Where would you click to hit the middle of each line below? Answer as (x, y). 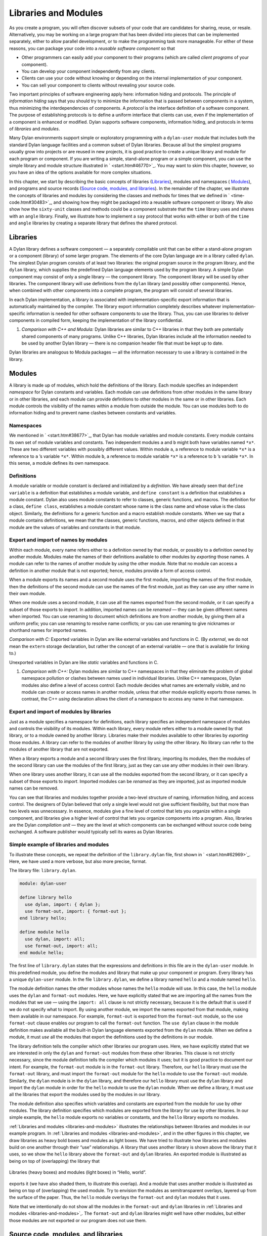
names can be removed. (34, 788)
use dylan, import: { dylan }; (63, 904)
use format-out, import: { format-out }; (76, 911)
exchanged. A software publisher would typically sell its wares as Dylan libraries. (91, 832)
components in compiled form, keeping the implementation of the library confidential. (96, 320)
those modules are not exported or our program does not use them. (78, 1220)
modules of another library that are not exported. (59, 750)
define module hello (44, 932)
